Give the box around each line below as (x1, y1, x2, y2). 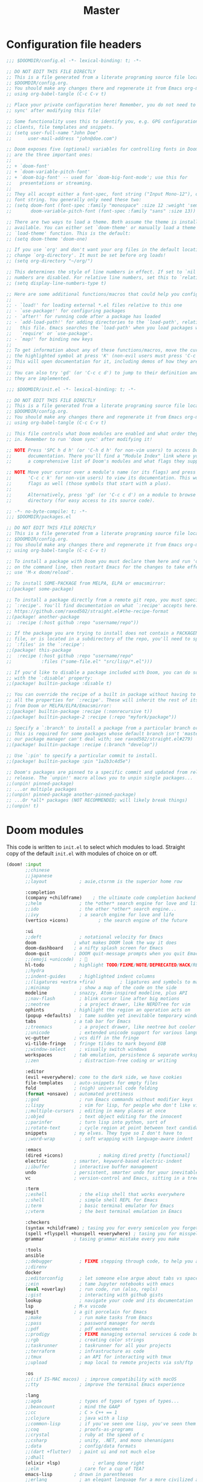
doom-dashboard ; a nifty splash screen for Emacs (25, 945, 164, 951)
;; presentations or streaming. (6, 180, 94, 186)
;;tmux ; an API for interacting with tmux (25, 1354, 172, 1360)
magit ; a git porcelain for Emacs (25, 1308, 147, 1315)
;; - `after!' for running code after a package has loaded (6, 314, 161, 320)
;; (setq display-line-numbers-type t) (6, 280, 107, 286)
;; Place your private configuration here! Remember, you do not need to (6, 102, 196, 108)
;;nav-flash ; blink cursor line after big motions (25, 996, 180, 1002)
